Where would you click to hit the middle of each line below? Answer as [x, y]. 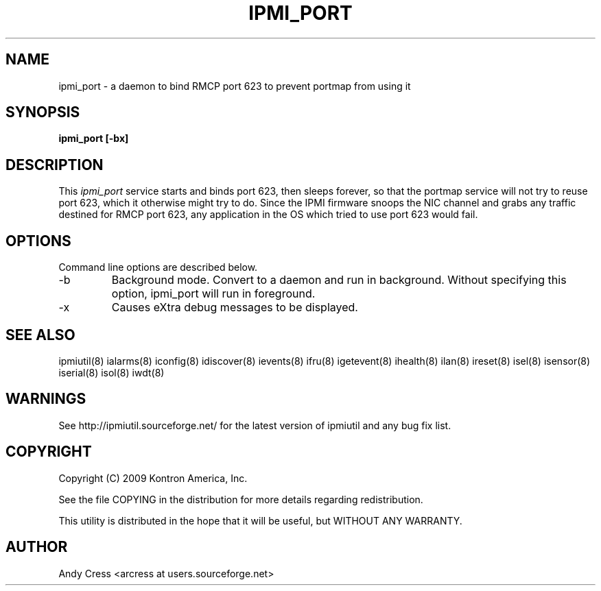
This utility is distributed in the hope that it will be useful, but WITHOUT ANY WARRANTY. [260, 520]
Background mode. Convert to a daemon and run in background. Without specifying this [339, 280]
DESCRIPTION [55, 165]
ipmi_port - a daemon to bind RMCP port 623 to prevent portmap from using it [235, 86]
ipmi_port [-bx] [94, 138]
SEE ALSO [40, 335]
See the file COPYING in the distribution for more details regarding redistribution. [241, 499]
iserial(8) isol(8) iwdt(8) [111, 372]
